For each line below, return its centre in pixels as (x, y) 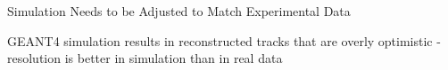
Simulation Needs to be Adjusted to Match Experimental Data (179, 11)
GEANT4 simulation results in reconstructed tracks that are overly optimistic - (224, 40)
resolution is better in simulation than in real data (145, 58)
